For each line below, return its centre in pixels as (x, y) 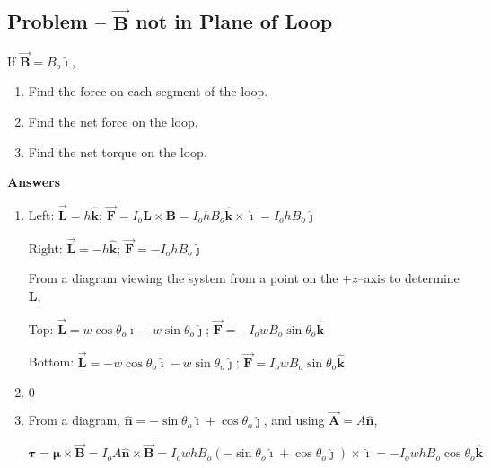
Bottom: (51, 362)
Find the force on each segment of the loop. (148, 91)
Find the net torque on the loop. (118, 151)
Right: (45, 247)
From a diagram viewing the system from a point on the (183, 278)
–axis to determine (408, 278)
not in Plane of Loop (234, 21)
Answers (34, 182)
